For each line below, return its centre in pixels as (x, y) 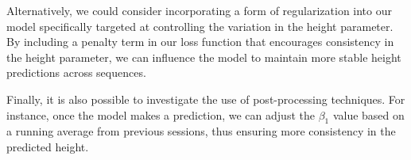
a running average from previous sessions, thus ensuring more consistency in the (201, 131)
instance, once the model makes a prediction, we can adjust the (161, 114)
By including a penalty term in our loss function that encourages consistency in (200, 42)
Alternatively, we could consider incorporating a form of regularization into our (199, 10)
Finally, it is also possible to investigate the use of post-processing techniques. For (206, 99)
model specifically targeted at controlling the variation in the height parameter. (200, 26)
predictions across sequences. (76, 72)
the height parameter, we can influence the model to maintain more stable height (204, 57)
